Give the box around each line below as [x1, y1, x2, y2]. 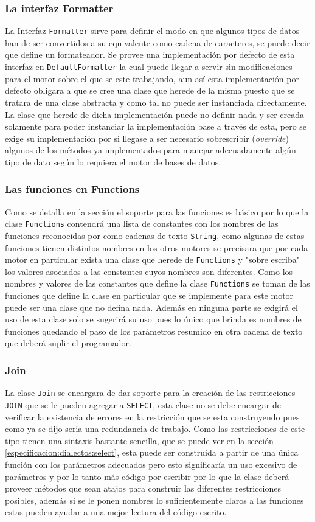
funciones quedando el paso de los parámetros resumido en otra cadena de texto [5, 324, 303, 337]
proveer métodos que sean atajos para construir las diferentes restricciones [5, 482, 281, 495]
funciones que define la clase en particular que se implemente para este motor [5, 289, 294, 302]
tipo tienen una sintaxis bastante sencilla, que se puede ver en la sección [5, 434, 274, 447]
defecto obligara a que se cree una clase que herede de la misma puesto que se [5, 84, 295, 97]
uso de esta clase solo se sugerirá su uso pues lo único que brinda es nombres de [5, 313, 302, 325]
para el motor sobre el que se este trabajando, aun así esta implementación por [5, 72, 299, 85]
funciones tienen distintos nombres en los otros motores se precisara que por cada [5, 241, 308, 254]
